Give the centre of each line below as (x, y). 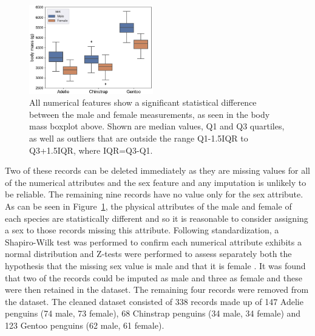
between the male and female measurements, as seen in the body (150, 114)
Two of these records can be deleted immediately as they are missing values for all (157, 170)
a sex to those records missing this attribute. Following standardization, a (142, 230)
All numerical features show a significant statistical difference (143, 102)
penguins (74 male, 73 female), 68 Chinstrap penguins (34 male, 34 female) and (153, 313)
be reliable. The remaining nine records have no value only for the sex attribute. (154, 194)
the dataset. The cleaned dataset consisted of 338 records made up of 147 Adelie (154, 301)
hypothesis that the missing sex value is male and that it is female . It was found (155, 266)
